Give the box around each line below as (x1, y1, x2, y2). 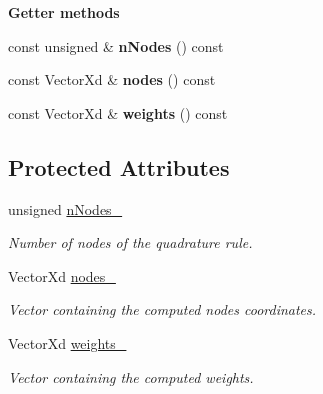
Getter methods (8, 2, 120, 22)
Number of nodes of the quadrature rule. (8, 232, 253, 253)
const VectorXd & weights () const (8, 102, 228, 123)
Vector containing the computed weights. (8, 366, 254, 387)
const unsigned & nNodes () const (8, 35, 224, 56)
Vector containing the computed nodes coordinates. (8, 299, 317, 320)
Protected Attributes (8, 151, 230, 182)
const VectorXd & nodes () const (8, 69, 216, 90)
